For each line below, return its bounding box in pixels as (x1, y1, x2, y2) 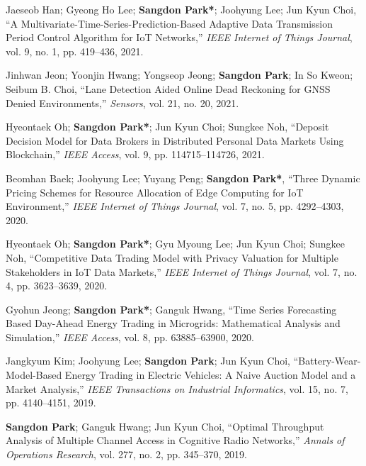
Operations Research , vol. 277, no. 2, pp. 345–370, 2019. (6, 447, 248, 462)
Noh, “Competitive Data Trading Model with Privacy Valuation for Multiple (6, 250, 338, 265)
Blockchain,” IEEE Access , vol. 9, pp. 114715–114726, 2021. (6, 147, 265, 162)
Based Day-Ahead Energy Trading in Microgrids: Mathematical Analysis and (6, 316, 341, 331)
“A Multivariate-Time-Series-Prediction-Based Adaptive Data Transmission (6, 16, 333, 30)
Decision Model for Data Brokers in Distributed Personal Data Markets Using (6, 133, 344, 148)
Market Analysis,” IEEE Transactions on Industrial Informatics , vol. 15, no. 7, (6, 381, 348, 396)
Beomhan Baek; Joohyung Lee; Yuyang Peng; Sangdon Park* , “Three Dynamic (6, 170, 360, 185)
